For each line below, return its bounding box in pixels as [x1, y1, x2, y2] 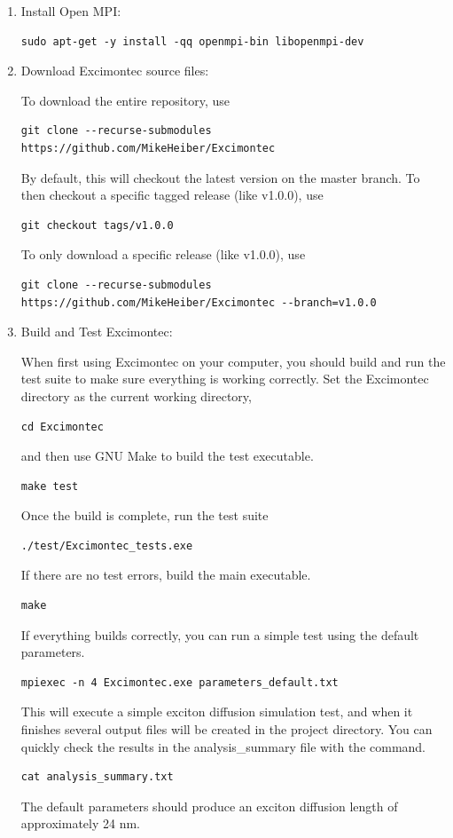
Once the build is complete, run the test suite [20, 506, 269, 525]
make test [20, 479, 79, 493]
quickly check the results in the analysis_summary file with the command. [20, 737, 426, 755]
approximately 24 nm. [20, 814, 141, 833]
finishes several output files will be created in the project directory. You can [20, 720, 433, 739]
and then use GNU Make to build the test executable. [20, 447, 314, 465]
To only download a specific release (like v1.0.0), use [20, 245, 306, 264]
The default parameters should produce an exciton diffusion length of [20, 796, 398, 815]
